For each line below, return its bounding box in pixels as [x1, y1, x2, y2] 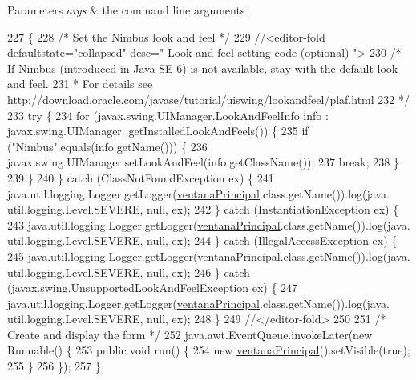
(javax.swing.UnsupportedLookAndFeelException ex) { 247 [7, 279, 298, 296]
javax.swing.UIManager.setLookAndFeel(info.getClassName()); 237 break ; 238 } [7, 154, 399, 170]
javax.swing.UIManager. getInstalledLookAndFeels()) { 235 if [7, 122, 309, 139]
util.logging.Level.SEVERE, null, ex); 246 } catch [7, 263, 250, 280]
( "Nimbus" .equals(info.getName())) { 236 [7, 138, 208, 154]
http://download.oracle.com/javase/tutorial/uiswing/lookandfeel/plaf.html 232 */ [7, 90, 410, 107]
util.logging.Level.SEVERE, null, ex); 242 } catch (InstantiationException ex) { [7, 201, 399, 218]
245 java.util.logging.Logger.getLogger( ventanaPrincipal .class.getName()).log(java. [7, 247, 410, 264]
